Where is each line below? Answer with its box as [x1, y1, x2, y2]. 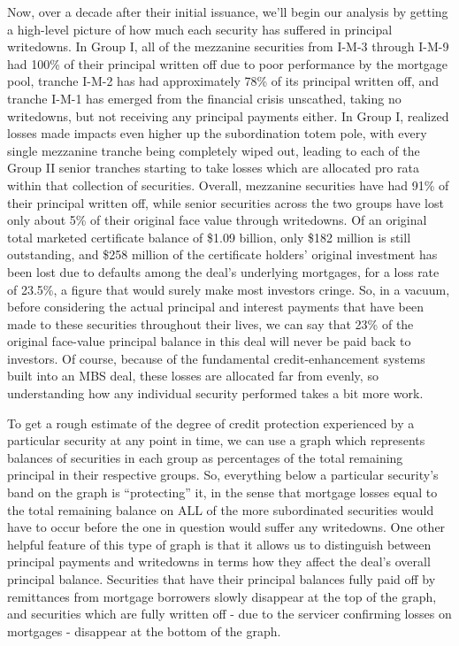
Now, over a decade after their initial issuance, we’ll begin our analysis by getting [7, 3, 448, 20]
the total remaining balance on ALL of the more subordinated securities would [7, 500, 434, 519]
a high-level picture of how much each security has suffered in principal [7, 19, 393, 38]
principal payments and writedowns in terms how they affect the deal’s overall [7, 552, 431, 571]
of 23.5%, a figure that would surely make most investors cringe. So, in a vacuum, [7, 280, 450, 298]
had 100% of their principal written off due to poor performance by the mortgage [7, 54, 448, 73]
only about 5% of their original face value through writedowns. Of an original [7, 211, 427, 229]
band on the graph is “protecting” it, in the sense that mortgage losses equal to [7, 483, 438, 502]
